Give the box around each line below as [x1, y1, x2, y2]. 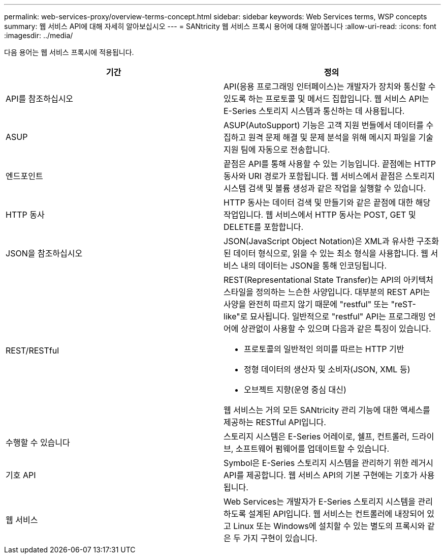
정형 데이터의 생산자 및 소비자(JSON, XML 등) [244, 364, 410, 374]
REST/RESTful [6, 345, 59, 356]
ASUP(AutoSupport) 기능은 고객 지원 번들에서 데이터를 [224, 120, 424, 130]
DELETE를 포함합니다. [224, 222, 304, 232]
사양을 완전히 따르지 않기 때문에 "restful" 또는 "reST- [224, 299, 416, 309]
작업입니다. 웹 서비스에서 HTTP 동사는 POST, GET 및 [224, 210, 416, 220]
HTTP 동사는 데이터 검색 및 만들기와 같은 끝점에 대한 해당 [224, 197, 431, 208]
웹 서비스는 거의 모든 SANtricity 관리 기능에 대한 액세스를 [224, 405, 430, 415]
